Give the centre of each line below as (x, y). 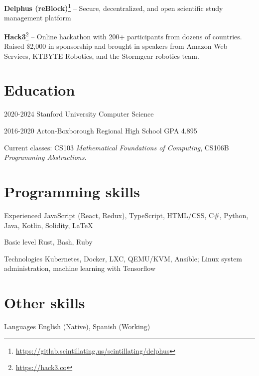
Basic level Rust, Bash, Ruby (48, 242)
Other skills (45, 303)
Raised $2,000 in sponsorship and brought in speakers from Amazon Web (116, 46)
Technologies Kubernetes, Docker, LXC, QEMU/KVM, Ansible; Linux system (123, 258)
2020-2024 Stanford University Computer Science (79, 114)
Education (40, 90)
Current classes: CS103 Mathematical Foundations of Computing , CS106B (117, 147)
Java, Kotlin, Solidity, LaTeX (49, 225)
